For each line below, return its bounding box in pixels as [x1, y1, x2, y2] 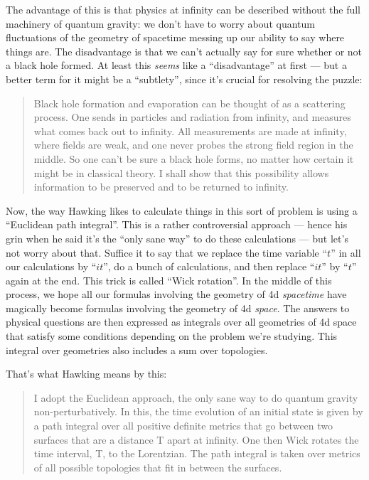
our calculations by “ [6, 259, 97, 274]
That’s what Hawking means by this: [6, 366, 167, 381]
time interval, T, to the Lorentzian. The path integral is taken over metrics [33, 446, 360, 461]
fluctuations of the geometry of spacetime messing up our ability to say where [6, 30, 345, 45]
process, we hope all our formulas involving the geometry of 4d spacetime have [6, 287, 347, 302]
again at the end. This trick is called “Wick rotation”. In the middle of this [6, 272, 332, 287]
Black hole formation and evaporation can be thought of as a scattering [33, 95, 346, 110]
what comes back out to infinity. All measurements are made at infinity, [33, 123, 347, 138]
